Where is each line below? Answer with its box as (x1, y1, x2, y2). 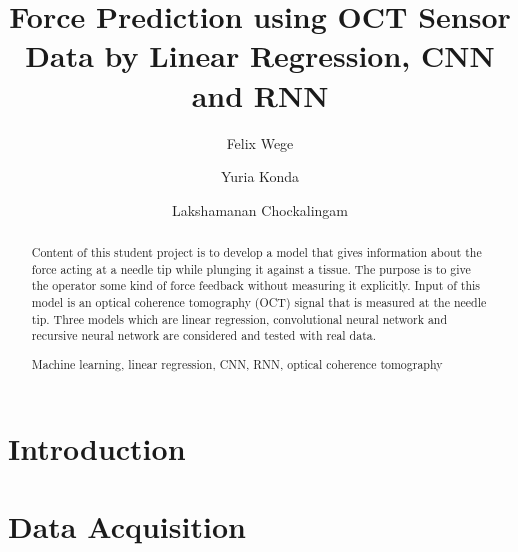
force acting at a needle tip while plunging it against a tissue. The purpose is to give (31, 260, 471, 277)
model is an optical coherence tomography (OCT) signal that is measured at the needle (31, 294, 487, 311)
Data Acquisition (8, 505, 246, 546)
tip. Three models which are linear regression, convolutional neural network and (31, 310, 448, 327)
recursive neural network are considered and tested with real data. (31, 327, 377, 344)
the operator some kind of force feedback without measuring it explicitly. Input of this (31, 277, 481, 294)
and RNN (191, 74, 329, 115)
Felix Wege (226, 132, 294, 153)
